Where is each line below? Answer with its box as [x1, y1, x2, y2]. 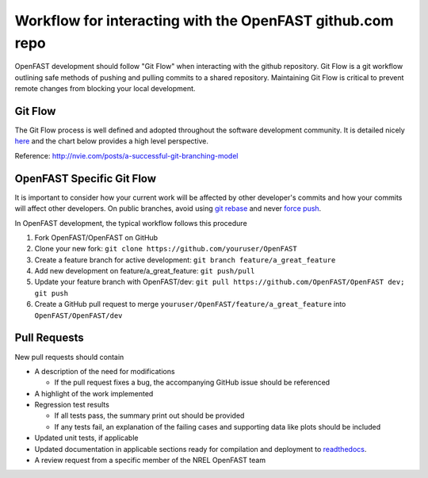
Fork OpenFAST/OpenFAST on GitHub [34, 232, 159, 242]
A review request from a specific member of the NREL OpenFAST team [34, 456, 266, 465]
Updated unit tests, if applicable [34, 433, 139, 443]
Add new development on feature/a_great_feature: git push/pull [34, 266, 255, 276]
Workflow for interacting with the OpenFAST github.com [14, 12, 394, 29]
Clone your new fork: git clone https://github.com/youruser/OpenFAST [34, 244, 297, 254]
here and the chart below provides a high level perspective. [14, 136, 209, 146]
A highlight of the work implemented [34, 388, 154, 398]
